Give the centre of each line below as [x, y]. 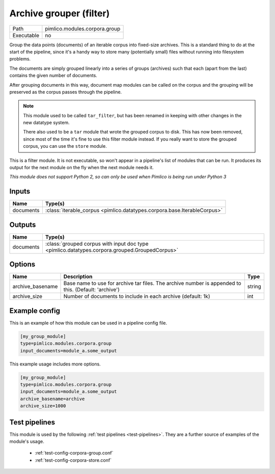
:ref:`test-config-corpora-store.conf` [73, 460]
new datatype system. [46, 123]
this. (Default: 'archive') [91, 289]
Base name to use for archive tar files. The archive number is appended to [152, 283]
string [254, 286]
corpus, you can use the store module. [65, 146]
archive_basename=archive [52, 399]
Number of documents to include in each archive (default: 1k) [137, 297]
